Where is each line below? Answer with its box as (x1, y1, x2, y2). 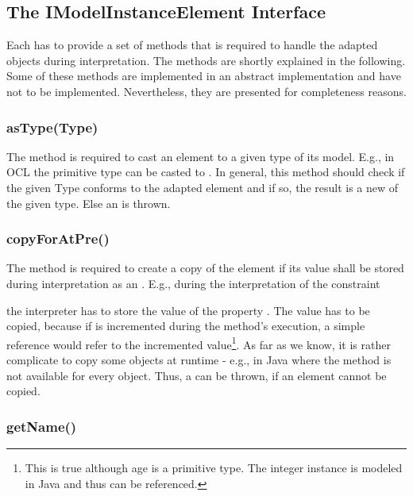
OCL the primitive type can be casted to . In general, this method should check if (6, 163, 405, 180)
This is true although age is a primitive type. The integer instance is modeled (25, 459, 403, 476)
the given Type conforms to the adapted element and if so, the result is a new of (6, 179, 399, 195)
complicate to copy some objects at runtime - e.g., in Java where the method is (6, 352, 392, 368)
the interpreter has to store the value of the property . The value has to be (6, 302, 370, 318)
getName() (6, 416, 77, 436)
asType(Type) (6, 117, 98, 136)
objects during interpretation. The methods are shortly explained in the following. (6, 52, 406, 68)
